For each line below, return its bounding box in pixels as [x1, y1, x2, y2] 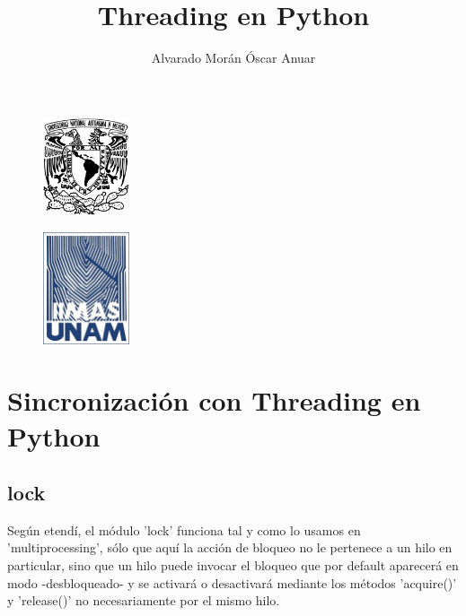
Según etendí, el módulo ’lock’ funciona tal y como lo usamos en [7, 520, 361, 539]
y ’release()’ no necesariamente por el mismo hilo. [7, 591, 280, 610]
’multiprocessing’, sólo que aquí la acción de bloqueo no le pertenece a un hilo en [7, 538, 453, 557]
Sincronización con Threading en [7, 382, 421, 419]
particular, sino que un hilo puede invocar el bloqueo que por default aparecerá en [7, 556, 459, 575]
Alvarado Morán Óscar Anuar [151, 48, 316, 67]
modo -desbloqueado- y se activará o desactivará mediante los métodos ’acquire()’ [7, 573, 457, 592]
